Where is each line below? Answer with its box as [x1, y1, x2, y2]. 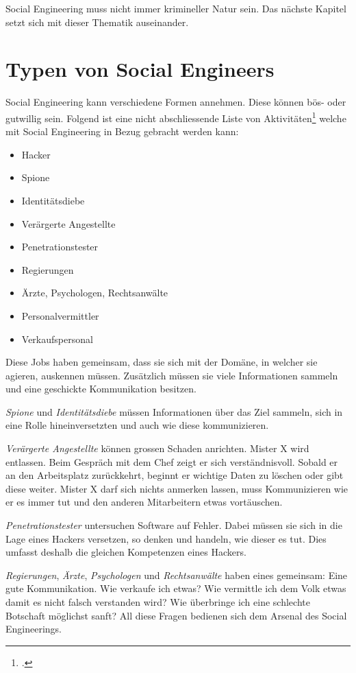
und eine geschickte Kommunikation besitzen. [5, 381, 196, 396]
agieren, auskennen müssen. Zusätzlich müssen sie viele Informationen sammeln [5, 368, 338, 382]
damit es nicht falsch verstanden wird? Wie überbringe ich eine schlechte [5, 595, 310, 609]
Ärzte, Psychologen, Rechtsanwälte [21, 285, 168, 300]
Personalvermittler [21, 308, 99, 322]
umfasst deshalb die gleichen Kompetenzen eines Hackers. [5, 545, 246, 559]
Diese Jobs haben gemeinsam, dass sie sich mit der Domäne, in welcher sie [5, 355, 318, 369]
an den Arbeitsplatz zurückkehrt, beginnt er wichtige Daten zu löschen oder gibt [5, 468, 344, 482]
